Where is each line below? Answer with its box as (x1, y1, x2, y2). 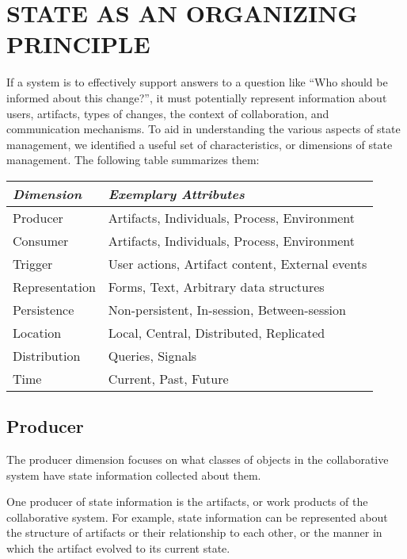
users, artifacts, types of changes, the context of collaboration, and (6, 105, 329, 121)
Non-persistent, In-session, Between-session (108, 300, 346, 319)
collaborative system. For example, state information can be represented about (6, 508, 388, 525)
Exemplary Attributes (108, 184, 245, 203)
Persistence (13, 300, 74, 319)
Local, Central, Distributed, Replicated (108, 323, 325, 342)
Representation (13, 277, 96, 296)
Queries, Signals (108, 346, 197, 365)
